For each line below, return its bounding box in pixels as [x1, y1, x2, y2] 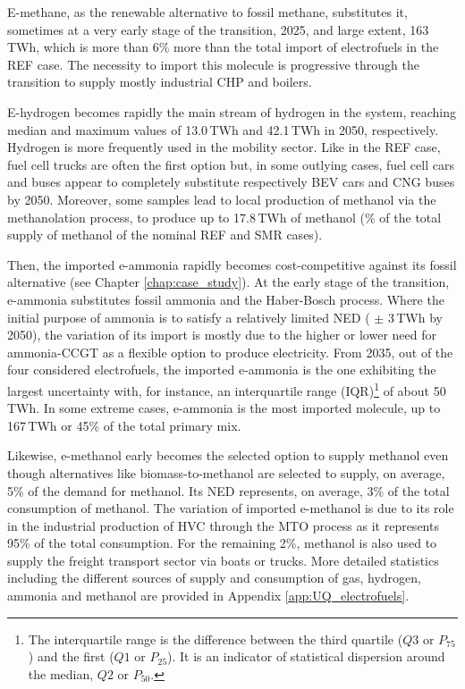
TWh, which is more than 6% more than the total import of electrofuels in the [7, 38, 439, 56]
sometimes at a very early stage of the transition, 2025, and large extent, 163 [7, 20, 429, 38]
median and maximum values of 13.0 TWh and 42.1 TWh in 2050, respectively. [7, 120, 439, 139]
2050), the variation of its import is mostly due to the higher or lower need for [7, 325, 436, 344]
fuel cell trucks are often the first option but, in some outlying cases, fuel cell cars [7, 155, 454, 173]
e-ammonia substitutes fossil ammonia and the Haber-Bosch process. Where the [7, 290, 444, 308]
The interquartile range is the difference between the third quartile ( [28, 629, 403, 648]
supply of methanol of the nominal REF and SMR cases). [7, 225, 323, 244]
